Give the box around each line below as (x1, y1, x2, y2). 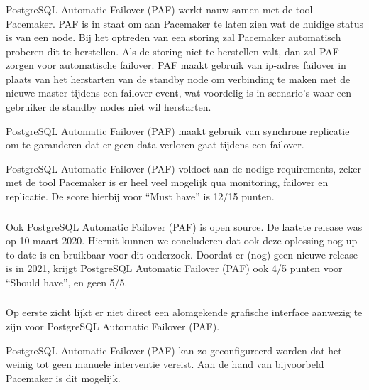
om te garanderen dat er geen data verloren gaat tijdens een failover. (6, 137, 304, 152)
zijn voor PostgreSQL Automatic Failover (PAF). (6, 319, 220, 334)
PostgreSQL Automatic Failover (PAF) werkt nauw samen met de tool (6, 1, 313, 16)
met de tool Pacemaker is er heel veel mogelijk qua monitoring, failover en (6, 175, 329, 190)
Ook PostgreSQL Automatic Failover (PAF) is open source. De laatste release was (6, 219, 363, 234)
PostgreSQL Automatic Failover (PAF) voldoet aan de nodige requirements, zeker (6, 161, 362, 175)
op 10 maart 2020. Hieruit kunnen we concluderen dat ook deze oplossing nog (6, 233, 343, 248)
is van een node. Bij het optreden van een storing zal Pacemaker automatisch (6, 30, 341, 45)
